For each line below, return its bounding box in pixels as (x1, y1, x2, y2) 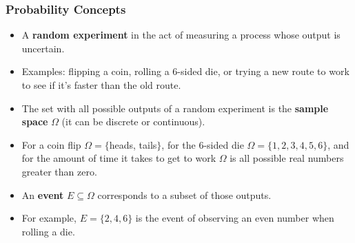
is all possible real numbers (230, 151, 344, 165)
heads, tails (109, 137, 157, 151)
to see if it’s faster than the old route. (21, 78, 181, 92)
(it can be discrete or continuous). (61, 114, 205, 129)
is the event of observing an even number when (135, 211, 334, 225)
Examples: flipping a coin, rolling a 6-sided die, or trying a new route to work (21, 64, 349, 78)
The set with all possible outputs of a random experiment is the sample (21, 101, 329, 115)
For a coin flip (21, 137, 81, 151)
